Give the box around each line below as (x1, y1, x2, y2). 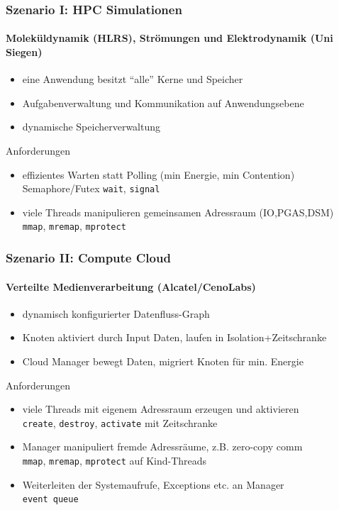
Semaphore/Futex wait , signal (22, 181, 160, 196)
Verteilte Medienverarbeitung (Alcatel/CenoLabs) (6, 279, 256, 294)
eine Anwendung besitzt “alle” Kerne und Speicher (22, 72, 243, 87)
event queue (22, 494, 79, 505)
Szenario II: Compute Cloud (6, 249, 171, 267)
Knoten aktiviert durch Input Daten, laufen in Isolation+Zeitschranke (22, 330, 327, 345)
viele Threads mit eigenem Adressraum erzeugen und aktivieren (22, 401, 299, 416)
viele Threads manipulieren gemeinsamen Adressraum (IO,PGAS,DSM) (22, 204, 334, 219)
